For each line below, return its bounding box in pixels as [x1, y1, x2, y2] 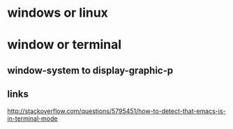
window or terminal [7, 37, 122, 53]
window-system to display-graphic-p [7, 64, 173, 76]
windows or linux [7, 5, 108, 21]
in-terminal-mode [7, 114, 58, 123]
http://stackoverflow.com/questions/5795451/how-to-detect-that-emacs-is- [7, 107, 226, 115]
